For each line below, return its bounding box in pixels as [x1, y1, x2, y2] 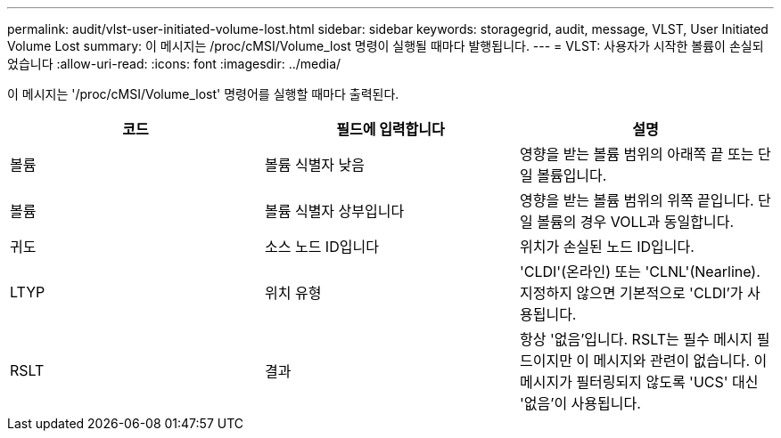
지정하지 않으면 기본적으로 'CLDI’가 [519, 284, 744, 302]
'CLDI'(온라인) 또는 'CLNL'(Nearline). [519, 263, 760, 280]
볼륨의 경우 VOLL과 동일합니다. [537, 213, 735, 231]
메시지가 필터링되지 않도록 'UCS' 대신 [519, 373, 759, 391]
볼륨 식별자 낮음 [264, 156, 366, 174]
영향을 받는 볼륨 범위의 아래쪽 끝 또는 [519, 145, 754, 163]
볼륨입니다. [537, 166, 607, 184]
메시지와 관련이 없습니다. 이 [593, 352, 768, 369]
